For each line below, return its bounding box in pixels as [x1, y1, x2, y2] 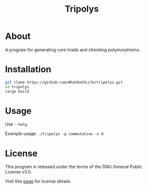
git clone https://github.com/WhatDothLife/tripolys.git [5, 80, 123, 85]
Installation [5, 64, 52, 75]
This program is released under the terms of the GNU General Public [5, 164, 143, 170]
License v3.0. [5, 169, 32, 175]
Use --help [5, 121, 28, 127]
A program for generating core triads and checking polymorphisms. [5, 47, 141, 52]
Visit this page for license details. [5, 178, 72, 184]
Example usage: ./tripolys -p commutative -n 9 [5, 131, 104, 137]
